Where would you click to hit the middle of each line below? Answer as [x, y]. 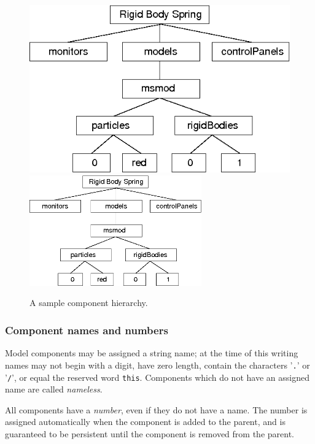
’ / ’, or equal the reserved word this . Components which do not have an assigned [157, 377]
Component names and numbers [87, 330]
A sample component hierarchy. [89, 303]
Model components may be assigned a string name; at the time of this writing [152, 353]
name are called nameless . [54, 389]
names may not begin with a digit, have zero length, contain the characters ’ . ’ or [157, 365]
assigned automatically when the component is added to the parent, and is [145, 422]
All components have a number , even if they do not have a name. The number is [156, 409]
